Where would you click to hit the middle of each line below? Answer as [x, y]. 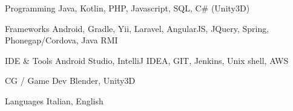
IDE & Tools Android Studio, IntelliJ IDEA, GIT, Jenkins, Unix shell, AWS [147, 60]
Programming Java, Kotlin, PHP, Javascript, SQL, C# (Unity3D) [127, 8]
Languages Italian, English [54, 100]
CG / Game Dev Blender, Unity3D [70, 81]
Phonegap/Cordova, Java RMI [61, 40]
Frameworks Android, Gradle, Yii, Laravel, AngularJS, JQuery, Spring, [137, 28]
